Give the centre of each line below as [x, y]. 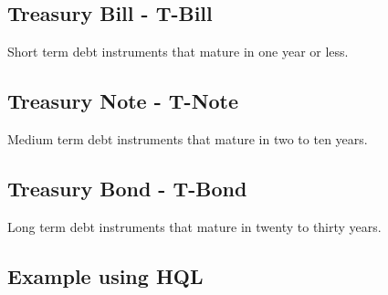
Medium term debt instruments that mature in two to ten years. [188, 139]
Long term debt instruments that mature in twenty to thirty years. [194, 226]
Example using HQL [105, 275]
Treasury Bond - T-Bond [127, 188]
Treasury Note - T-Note [123, 101]
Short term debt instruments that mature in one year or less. [178, 52]
